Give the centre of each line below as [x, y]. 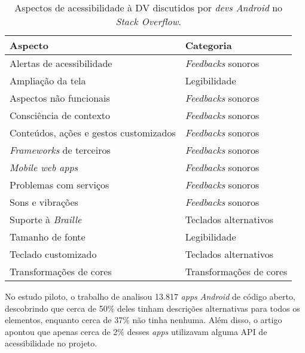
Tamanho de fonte [48, 237]
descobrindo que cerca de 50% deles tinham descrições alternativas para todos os [152, 308]
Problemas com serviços [60, 185]
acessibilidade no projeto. [51, 343]
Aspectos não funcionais [60, 98]
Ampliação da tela [48, 80]
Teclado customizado [53, 254]
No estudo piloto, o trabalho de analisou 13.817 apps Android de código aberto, [150, 296]
